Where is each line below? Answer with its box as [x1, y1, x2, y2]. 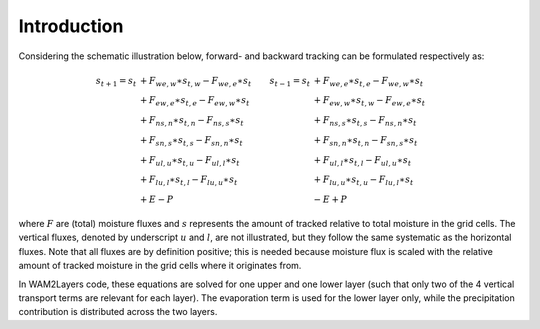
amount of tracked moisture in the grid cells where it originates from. [18, 260, 302, 272]
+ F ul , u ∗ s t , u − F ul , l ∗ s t [140, 154, 240, 168]
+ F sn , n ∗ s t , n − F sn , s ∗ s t [313, 134, 418, 148]
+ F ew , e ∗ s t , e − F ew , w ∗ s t [140, 95, 250, 109]
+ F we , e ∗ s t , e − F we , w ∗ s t [313, 75, 424, 89]
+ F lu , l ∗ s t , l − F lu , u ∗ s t [140, 174, 238, 188]
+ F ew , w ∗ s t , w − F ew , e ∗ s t [313, 95, 426, 109]
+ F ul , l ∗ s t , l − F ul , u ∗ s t [313, 154, 412, 168]
